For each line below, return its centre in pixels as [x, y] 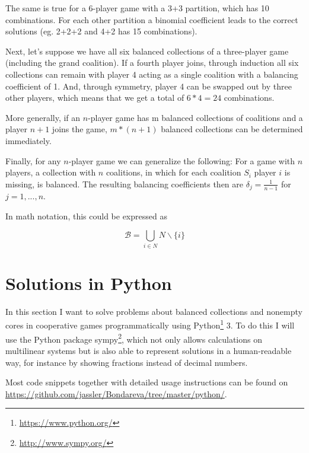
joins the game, [79, 129]
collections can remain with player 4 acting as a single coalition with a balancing [152, 74]
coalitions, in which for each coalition [173, 172]
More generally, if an [43, 117]
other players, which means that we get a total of [95, 98]
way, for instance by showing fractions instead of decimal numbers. [127, 362]
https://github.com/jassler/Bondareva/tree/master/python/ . [116, 393]
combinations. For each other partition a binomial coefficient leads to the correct [152, 19]
